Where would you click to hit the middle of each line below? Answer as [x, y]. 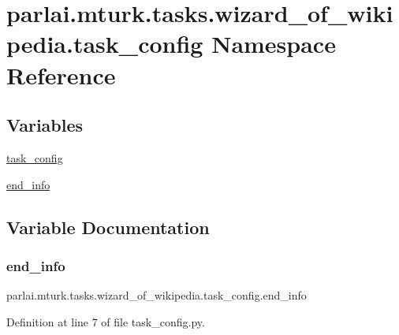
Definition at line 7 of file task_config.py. [106, 321]
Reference [61, 74]
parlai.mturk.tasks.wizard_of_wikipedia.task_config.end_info [157, 295]
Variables [45, 125]
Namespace [274, 44]
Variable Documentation [108, 227]
